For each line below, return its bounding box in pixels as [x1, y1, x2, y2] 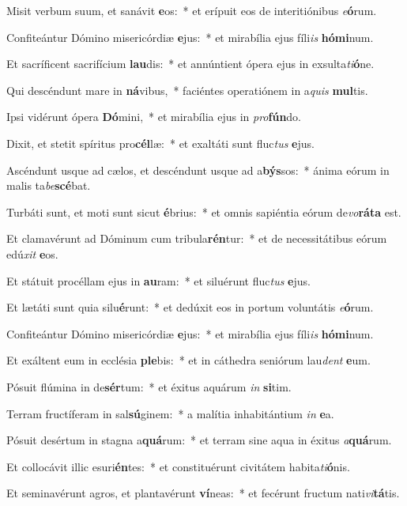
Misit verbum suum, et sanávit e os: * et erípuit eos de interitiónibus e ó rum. [6, 2, 377, 18]
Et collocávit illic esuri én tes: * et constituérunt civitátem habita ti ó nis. [6, 458, 350, 474]
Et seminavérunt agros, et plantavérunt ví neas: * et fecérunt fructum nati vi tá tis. [6, 485, 400, 501]
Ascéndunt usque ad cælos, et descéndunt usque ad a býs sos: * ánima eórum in [6, 161, 390, 178]
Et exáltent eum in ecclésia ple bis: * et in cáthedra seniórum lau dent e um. [6, 352, 371, 368]
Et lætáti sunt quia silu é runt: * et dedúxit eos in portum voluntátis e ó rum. [6, 299, 374, 315]
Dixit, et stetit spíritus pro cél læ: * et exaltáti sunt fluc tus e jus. [6, 134, 315, 151]
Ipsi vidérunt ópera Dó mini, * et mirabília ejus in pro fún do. [6, 108, 302, 125]
